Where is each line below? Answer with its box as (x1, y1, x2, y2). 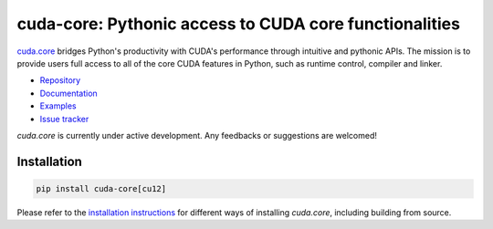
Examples (39, 100, 77, 111)
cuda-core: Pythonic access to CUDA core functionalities (16, 14, 461, 34)
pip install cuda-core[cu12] (36, 183, 167, 193)
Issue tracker (39, 113, 89, 124)
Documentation (39, 88, 98, 99)
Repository (39, 75, 81, 86)
